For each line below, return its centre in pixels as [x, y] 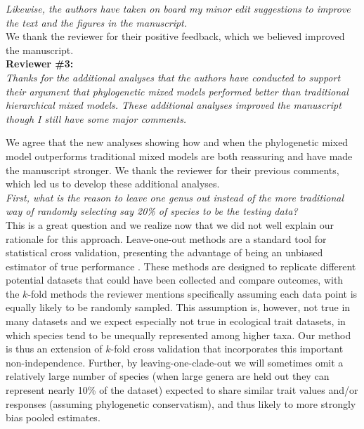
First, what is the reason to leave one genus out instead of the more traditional [175, 197]
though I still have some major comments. [96, 118]
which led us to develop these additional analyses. [113, 184]
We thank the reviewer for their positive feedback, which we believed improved [175, 36]
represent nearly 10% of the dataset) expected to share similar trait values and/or [182, 390]
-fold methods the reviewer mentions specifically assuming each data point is [193, 293]
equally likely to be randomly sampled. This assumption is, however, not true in [178, 307]
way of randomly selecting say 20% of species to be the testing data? [152, 211]
